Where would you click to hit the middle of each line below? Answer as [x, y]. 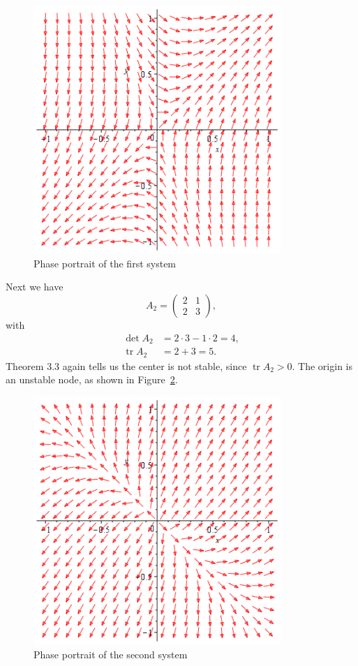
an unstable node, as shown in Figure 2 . [92, 379]
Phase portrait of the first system [105, 263]
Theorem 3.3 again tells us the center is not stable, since [126, 365]
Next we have [35, 287]
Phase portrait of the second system [111, 654]
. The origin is [322, 365]
